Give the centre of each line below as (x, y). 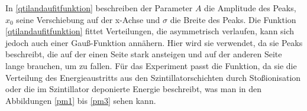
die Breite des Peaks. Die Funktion (233, 19)
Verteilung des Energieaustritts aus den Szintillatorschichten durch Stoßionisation (153, 77)
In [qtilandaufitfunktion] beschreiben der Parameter (99, 8)
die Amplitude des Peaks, (250, 8)
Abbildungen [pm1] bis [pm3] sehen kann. (81, 100)
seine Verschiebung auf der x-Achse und (88, 19)
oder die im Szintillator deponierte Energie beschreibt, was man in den (134, 89)
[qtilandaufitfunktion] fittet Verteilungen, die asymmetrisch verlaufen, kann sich (150, 31)
